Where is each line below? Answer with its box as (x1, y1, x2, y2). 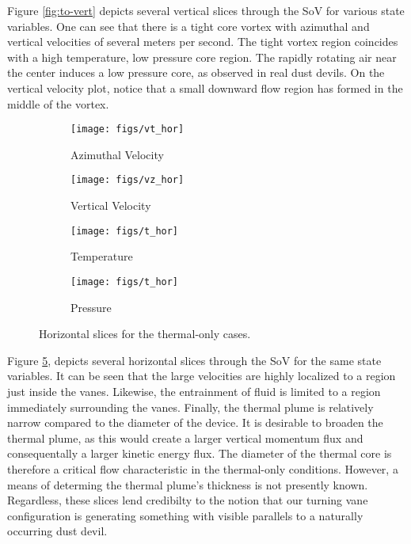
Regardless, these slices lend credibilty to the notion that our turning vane (7, 492, 368, 508)
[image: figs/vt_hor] (70, 124, 185, 135)
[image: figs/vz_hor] (70, 174, 185, 186)
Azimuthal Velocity (70, 146, 164, 162)
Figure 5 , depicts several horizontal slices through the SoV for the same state (7, 352, 382, 368)
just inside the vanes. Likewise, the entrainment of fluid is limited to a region (7, 382, 381, 399)
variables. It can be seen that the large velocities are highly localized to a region (7, 367, 396, 384)
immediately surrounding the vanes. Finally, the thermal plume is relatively (7, 398, 374, 415)
